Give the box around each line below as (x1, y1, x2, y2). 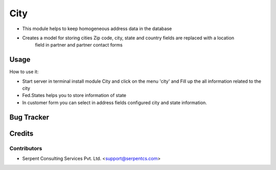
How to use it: (9, 69, 39, 75)
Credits (9, 129, 34, 138)
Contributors (9, 144, 42, 152)
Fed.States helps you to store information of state (22, 92, 127, 99)
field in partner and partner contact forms (35, 42, 123, 48)
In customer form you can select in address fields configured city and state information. (22, 100, 207, 106)
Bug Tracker (9, 113, 50, 122)
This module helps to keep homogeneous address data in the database (22, 26, 172, 32)
